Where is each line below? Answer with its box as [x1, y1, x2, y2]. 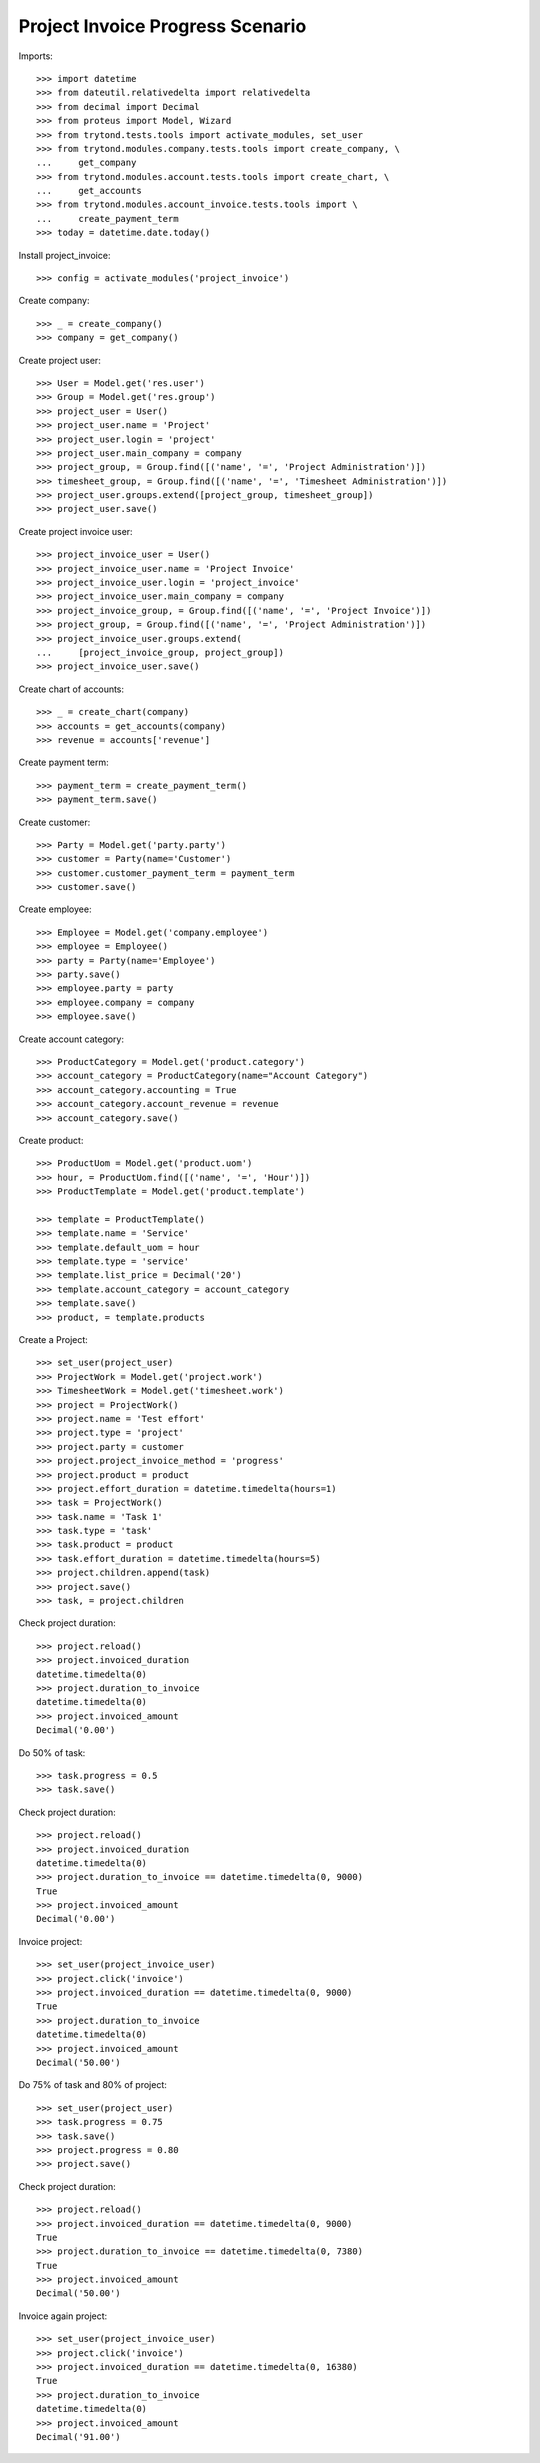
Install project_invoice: [18, 249, 111, 261]
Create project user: [18, 354, 102, 366]
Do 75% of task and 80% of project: [18, 2079, 167, 2091]
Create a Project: [18, 1334, 89, 1346]
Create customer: [18, 816, 91, 828]
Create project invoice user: [18, 525, 134, 537]
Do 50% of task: [18, 1746, 86, 1759]
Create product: [18, 1134, 84, 1146]
